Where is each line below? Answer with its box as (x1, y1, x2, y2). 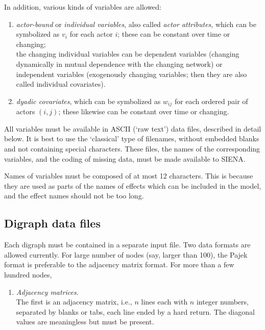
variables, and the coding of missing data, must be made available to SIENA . (4, 153, 246, 164)
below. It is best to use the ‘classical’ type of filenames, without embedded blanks (4, 133, 259, 144)
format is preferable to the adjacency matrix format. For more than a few (4, 259, 234, 270)
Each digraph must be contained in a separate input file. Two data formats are (4, 239, 251, 250)
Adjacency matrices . (16, 286, 79, 297)
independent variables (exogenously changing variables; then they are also (16, 68, 247, 79)
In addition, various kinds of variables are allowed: (4, 2, 161, 12)
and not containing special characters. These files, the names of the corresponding (4, 143, 260, 154)
